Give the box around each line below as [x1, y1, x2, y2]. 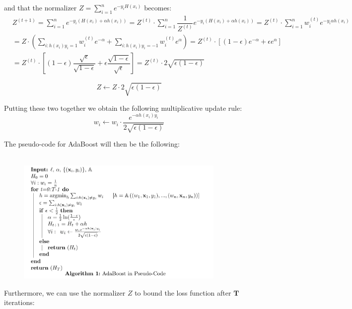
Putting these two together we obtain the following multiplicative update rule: [4, 102, 242, 113]
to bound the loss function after [135, 287, 231, 298]
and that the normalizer [4, 2, 77, 12]
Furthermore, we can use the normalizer [4, 287, 126, 298]
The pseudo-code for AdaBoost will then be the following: [4, 139, 180, 149]
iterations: [4, 297, 35, 308]
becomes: [144, 2, 172, 12]
